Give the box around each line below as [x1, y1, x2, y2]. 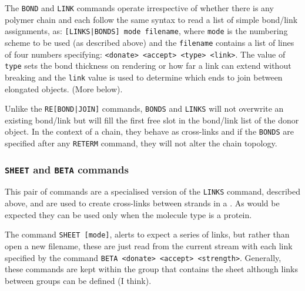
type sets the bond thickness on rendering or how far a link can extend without [5, 59, 291, 72]
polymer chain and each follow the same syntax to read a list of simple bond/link [5, 13, 298, 25]
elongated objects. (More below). [5, 82, 123, 95]
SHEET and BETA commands [5, 162, 129, 176]
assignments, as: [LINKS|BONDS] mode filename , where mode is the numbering [5, 25, 288, 37]
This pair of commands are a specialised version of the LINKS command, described [5, 185, 301, 198]
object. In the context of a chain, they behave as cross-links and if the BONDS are [5, 125, 294, 138]
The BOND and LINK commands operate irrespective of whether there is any [5, 2, 274, 14]
